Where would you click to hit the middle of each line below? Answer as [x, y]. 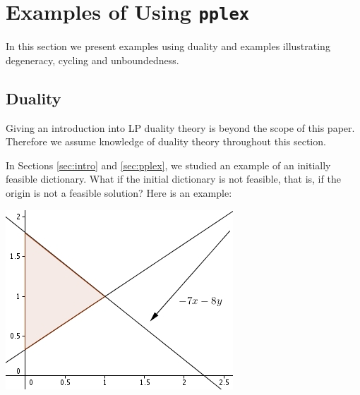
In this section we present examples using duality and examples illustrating [168, 46]
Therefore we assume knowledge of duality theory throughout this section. [166, 141]
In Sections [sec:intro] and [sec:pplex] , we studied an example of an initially [168, 165]
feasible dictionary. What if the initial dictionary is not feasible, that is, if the [173, 179]
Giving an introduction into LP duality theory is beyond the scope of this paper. [180, 127]
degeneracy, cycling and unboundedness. [92, 60]
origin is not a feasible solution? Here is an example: [119, 193]
